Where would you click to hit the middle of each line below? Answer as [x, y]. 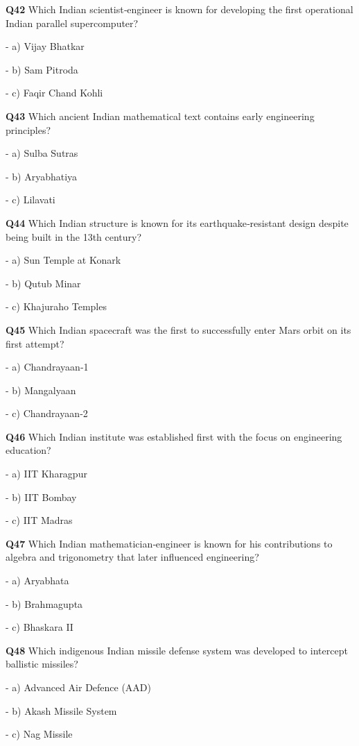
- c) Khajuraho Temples [56, 306]
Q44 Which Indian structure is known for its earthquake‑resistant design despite [177, 222]
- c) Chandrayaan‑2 [47, 413]
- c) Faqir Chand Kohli [54, 93]
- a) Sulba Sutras [42, 153]
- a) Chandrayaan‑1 [47, 367]
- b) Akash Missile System [61, 710]
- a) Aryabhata [37, 580]
